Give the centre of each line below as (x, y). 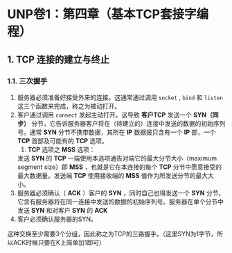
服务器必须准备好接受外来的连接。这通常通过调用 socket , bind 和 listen (120, 97)
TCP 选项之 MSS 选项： (61, 149)
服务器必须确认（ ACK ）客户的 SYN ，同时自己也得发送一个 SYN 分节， (121, 193)
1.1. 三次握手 (27, 81)
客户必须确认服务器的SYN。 (57, 219)
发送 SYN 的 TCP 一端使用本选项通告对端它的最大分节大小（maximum (117, 158)
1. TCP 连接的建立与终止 (58, 59)
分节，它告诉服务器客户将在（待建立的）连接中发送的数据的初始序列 (128, 123)
